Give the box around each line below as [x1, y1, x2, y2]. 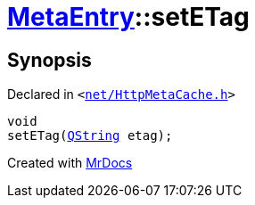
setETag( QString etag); [7, 128, 173, 143]
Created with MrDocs [7, 155, 133, 171]
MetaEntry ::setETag [7, 2, 250, 32]
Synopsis [7, 48, 92, 71]
